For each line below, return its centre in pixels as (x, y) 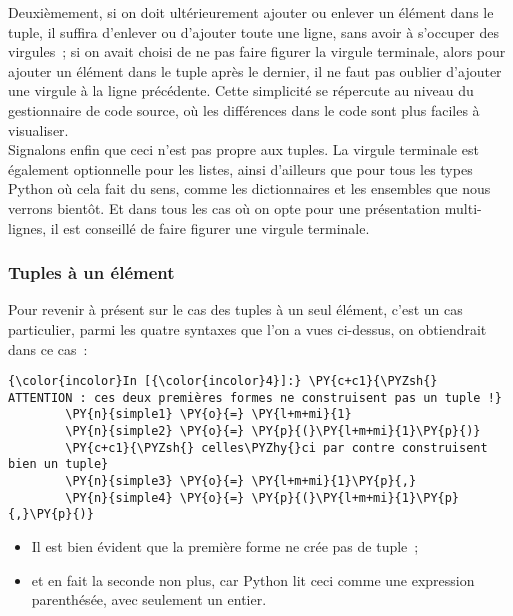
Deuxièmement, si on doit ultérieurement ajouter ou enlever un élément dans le (251, 12)
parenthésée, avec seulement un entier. (149, 599)
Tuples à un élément (91, 272)
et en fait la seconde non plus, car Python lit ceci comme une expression (253, 579)
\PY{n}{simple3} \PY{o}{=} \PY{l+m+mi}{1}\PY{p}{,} (241, 481)
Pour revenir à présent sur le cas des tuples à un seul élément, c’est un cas (235, 309)
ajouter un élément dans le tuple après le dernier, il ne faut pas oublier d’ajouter (255, 70)
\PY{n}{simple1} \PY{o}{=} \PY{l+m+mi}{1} (208, 414)
